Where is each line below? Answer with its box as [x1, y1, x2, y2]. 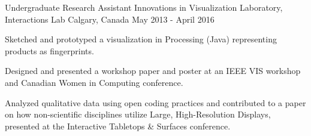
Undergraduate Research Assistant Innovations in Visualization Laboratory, [5, 1, 283, 13]
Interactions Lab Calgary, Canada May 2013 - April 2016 [5, 13, 215, 25]
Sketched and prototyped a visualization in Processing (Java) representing [5, 33, 277, 45]
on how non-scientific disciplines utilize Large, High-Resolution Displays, [5, 108, 271, 120]
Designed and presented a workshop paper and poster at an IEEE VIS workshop [5, 64, 301, 77]
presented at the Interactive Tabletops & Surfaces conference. [5, 119, 231, 132]
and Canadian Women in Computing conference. [5, 76, 183, 88]
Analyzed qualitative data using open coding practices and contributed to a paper [5, 96, 306, 109]
